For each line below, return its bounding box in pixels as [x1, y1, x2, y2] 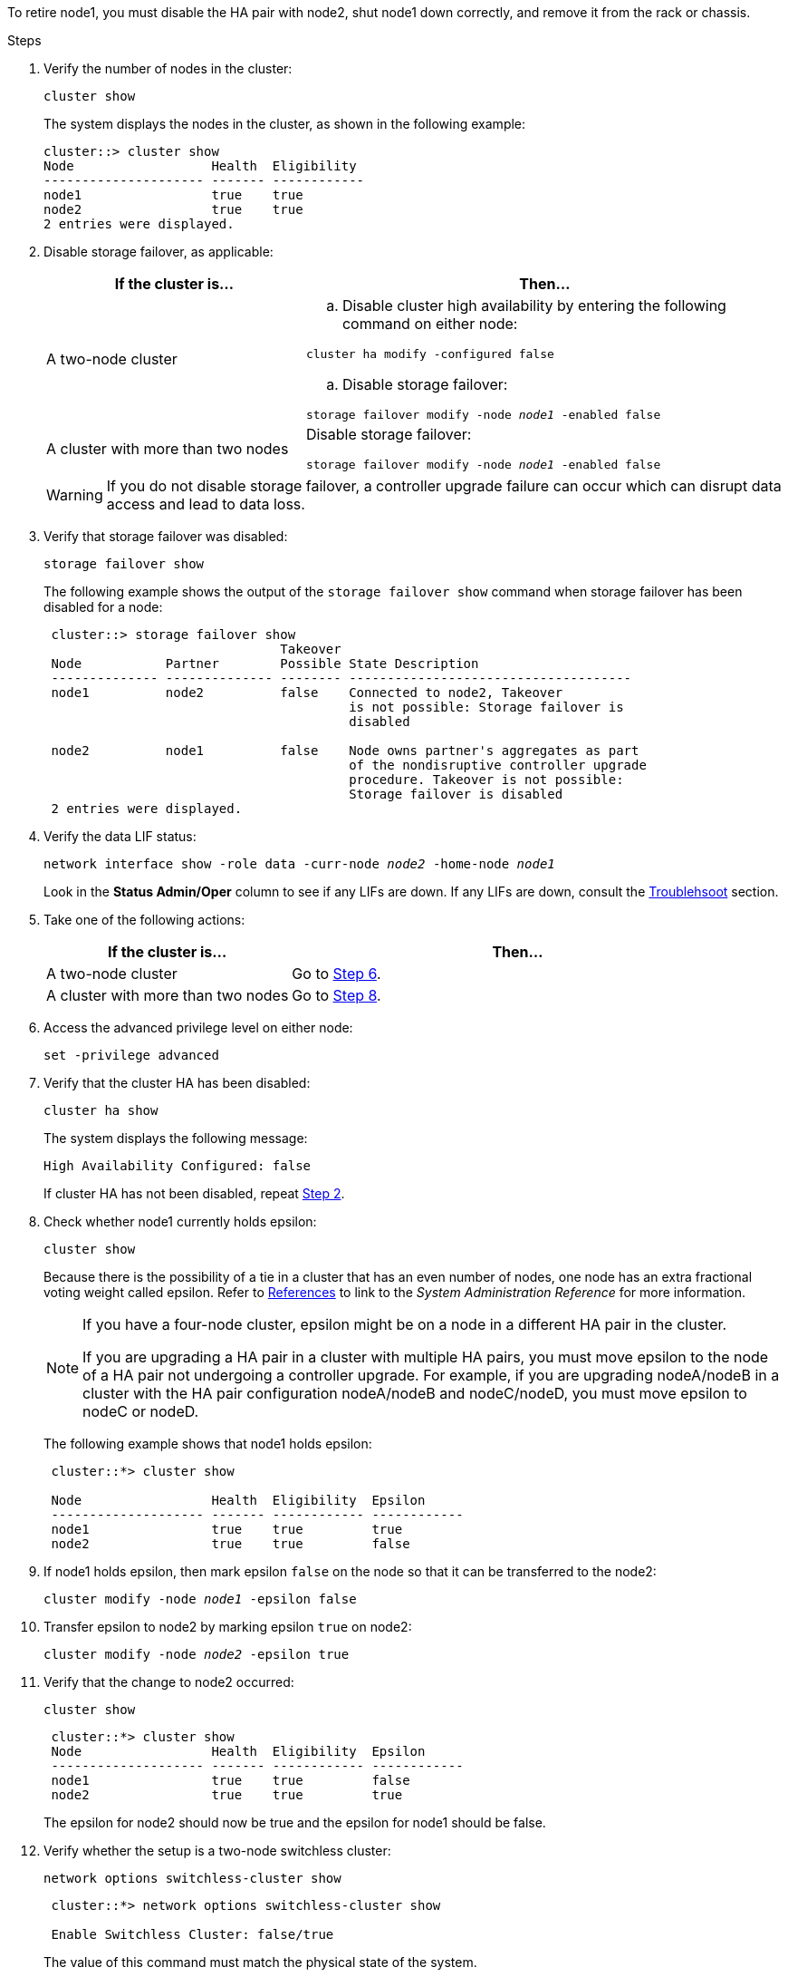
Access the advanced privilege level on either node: [43, 1020, 353, 1035]
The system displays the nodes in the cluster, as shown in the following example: [43, 116, 526, 131]
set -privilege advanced [43, 1048, 219, 1062]
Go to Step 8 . [292, 986, 381, 1004]
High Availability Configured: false [43, 1158, 312, 1173]
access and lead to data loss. [106, 495, 305, 513]
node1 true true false [51, 1773, 410, 1788]
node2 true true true [51, 1788, 403, 1802]
